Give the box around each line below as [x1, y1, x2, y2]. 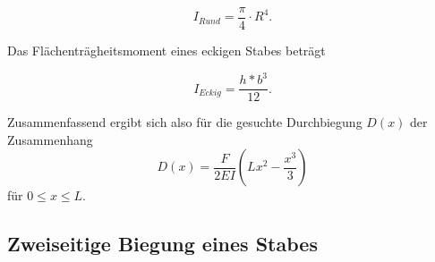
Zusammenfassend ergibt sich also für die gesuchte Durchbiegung [7, 113, 362, 131]
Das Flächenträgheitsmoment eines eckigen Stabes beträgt [7, 41, 326, 60]
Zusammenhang [7, 130, 93, 148]
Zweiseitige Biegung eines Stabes [7, 230, 318, 258]
